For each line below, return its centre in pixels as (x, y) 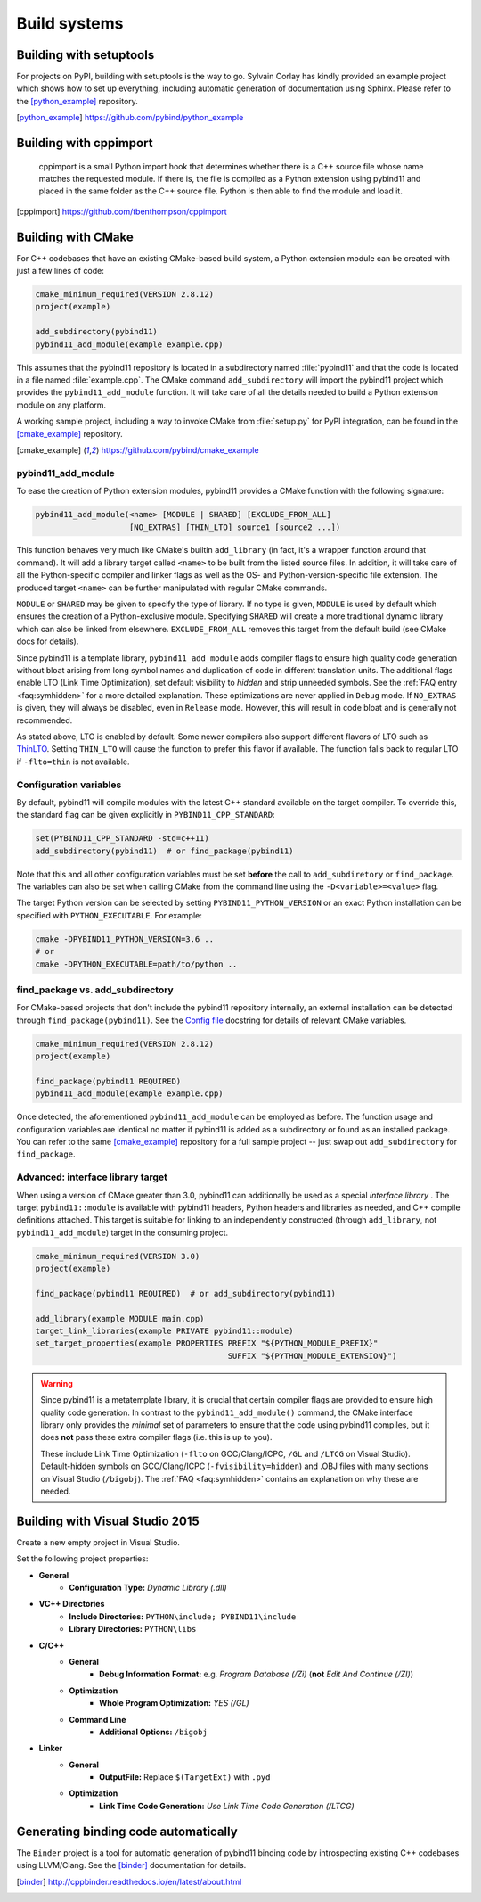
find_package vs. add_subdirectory (95, 990)
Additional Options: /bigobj (154, 1732)
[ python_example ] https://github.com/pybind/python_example (130, 118)
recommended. (45, 720)
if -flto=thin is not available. (73, 762)
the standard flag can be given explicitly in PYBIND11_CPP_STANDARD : (146, 815)
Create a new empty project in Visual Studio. (98, 1542)
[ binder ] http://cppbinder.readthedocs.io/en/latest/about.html (129, 1881)
